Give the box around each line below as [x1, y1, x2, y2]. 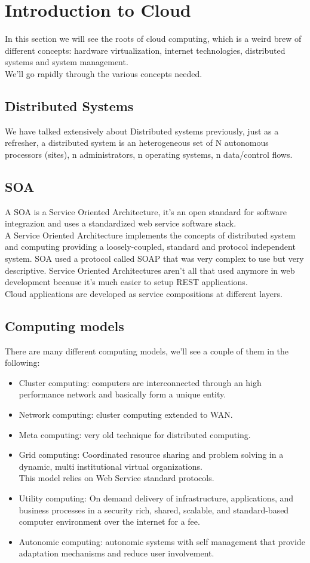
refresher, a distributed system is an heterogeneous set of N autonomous [5, 136, 269, 149]
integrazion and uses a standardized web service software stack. [5, 217, 237, 230]
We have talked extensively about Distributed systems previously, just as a [5, 124, 279, 137]
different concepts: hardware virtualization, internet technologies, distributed [5, 44, 286, 56]
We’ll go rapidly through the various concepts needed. [5, 67, 202, 79]
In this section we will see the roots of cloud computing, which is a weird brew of [5, 32, 302, 45]
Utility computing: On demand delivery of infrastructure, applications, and [19, 491, 294, 504]
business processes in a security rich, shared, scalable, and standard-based [19, 503, 289, 516]
